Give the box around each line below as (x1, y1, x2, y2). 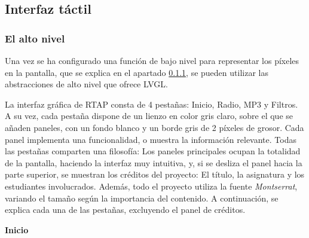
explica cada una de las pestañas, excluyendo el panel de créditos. (5, 203, 246, 216)
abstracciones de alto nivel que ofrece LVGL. (5, 78, 168, 90)
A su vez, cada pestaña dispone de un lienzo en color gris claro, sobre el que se (5, 109, 293, 122)
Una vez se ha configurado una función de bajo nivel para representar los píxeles (5, 54, 299, 66)
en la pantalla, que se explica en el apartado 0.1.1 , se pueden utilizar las (5, 66, 268, 78)
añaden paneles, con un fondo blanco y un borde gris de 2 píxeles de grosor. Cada (5, 121, 304, 133)
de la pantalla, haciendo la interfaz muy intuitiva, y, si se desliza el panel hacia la (5, 156, 302, 169)
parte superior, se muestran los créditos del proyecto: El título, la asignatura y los (5, 168, 305, 181)
